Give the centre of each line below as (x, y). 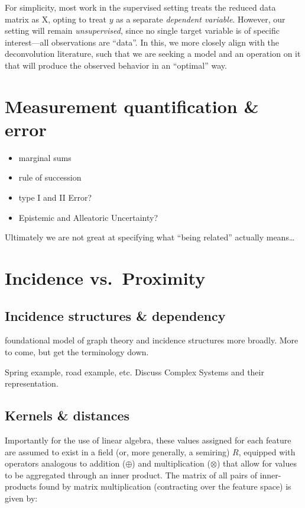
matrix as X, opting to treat (56, 19)
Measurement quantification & (132, 106)
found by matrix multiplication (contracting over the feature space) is (165, 486)
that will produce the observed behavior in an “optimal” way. (116, 65)
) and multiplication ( (171, 463)
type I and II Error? (55, 197)
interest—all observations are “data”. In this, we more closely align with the (142, 42)
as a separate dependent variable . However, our (201, 19)
